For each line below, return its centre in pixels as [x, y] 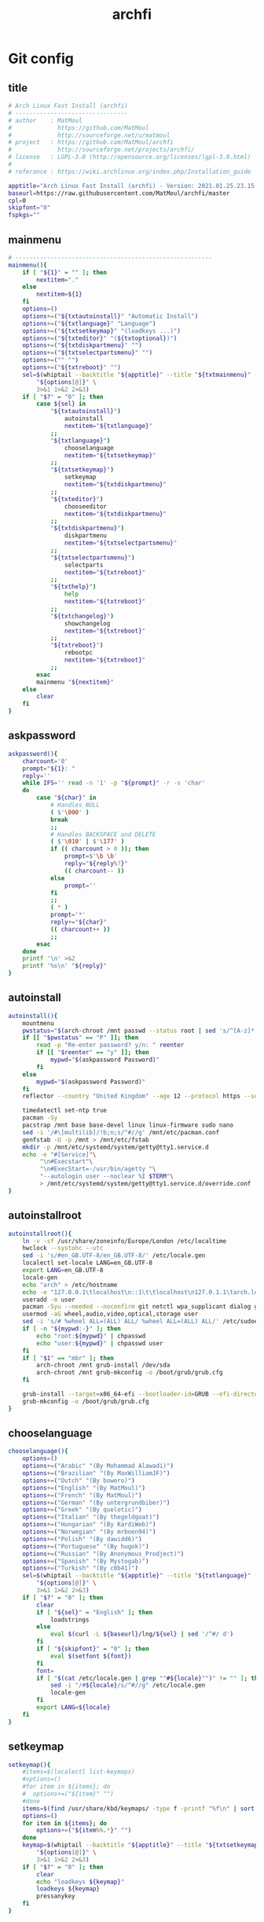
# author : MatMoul [45, 120]
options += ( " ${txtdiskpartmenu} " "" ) [82, 345]
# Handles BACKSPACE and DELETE [103, 834]
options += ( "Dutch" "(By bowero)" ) [79, 1481]
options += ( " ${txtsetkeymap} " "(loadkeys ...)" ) [101, 331]
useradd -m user [49, 1300]
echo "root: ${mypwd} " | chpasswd [91, 1336]
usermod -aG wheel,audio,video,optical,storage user [110, 1314]
